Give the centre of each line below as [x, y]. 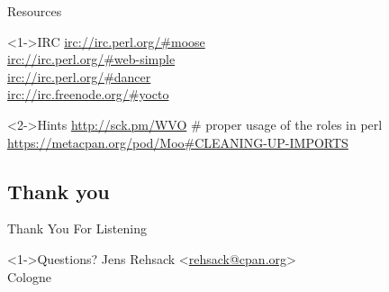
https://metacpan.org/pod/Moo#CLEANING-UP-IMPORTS [178, 142]
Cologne [29, 276]
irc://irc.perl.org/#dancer [79, 76]
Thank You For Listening [77, 228]
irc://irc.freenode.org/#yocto [88, 94]
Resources [35, 11]
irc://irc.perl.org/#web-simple [91, 59]
